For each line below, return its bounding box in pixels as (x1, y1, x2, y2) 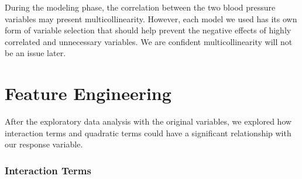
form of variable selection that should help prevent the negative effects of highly (5, 24, 291, 36)
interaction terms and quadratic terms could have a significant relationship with (5, 126, 291, 139)
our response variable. (5, 138, 83, 150)
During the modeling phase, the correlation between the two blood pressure (5, 1, 276, 13)
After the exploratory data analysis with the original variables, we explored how (5, 115, 292, 128)
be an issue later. (5, 47, 66, 59)
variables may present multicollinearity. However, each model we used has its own (5, 12, 297, 25)
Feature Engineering (5, 81, 171, 105)
